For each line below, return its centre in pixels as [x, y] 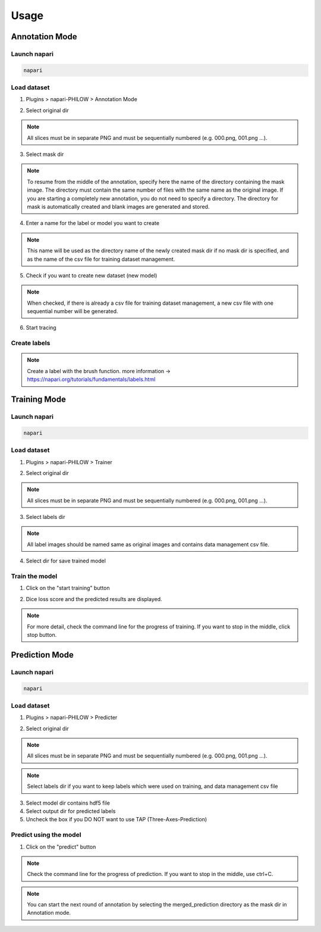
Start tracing [41, 328]
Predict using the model [46, 835]
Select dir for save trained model [66, 561]
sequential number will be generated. [73, 311]
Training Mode [39, 400]
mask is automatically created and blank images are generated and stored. [118, 207]
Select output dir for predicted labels [71, 811]
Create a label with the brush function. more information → [99, 371]
